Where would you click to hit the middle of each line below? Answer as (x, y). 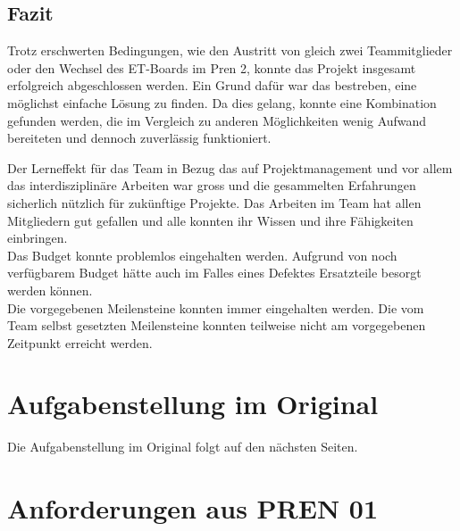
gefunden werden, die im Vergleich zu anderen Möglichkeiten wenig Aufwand (217, 120)
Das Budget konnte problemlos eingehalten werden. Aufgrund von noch (202, 255)
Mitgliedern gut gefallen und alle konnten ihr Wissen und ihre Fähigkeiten (210, 220)
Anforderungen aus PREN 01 (193, 508)
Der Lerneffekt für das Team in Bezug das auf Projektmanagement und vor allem (230, 167)
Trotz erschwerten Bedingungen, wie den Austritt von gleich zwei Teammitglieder (230, 50)
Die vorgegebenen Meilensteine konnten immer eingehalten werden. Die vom (216, 307)
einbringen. (38, 238)
